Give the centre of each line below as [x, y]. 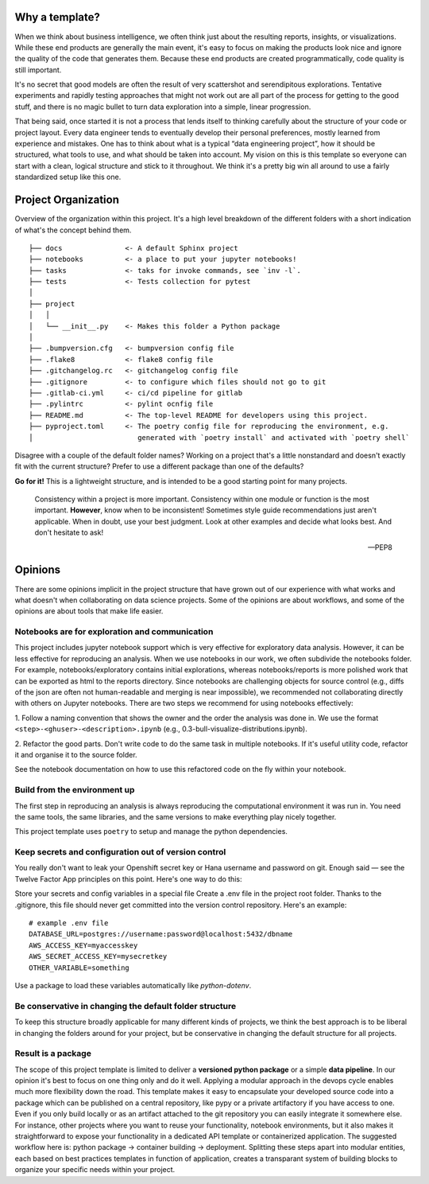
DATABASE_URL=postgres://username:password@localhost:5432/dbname [161, 934]
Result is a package [53, 1054]
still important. [38, 70]
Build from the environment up [75, 790]
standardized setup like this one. [68, 177]
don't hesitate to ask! [69, 532]
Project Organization [67, 200]
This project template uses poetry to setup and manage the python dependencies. [151, 832]
